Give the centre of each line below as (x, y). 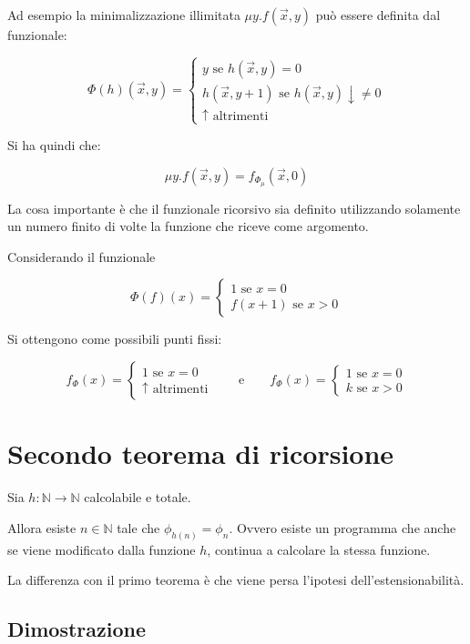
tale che (138, 527)
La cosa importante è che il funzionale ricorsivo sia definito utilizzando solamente (234, 208)
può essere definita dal (378, 15)
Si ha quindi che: (54, 145)
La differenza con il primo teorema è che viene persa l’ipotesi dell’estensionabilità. (236, 580)
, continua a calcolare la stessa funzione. (319, 549)
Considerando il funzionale (82, 256)
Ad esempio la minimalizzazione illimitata (124, 15)
